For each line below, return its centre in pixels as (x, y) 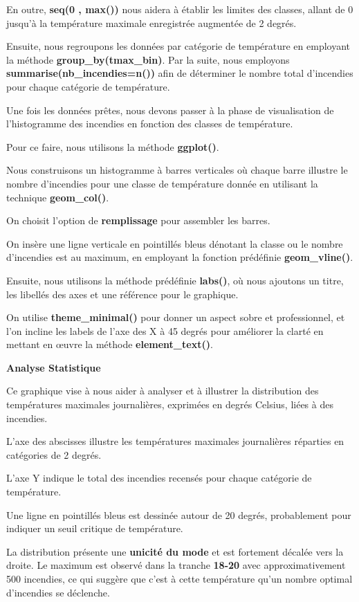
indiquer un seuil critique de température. (95, 528)
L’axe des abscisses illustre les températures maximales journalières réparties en (175, 441)
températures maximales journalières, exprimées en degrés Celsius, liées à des (170, 404)
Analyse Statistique (54, 367)
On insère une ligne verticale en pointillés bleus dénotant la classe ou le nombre (175, 243)
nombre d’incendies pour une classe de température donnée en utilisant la (162, 183)
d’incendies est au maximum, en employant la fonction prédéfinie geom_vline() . (180, 257)
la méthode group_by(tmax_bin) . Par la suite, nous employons (148, 59)
